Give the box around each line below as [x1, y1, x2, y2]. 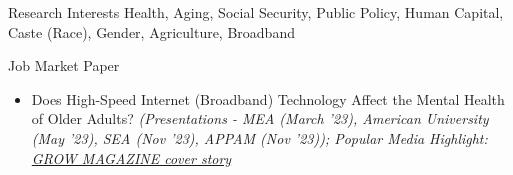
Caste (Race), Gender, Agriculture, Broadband [8, 21, 295, 42]
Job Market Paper [8, 55, 120, 76]
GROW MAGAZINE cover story [31, 147, 232, 168]
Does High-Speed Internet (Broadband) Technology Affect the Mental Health [31, 88, 505, 109]
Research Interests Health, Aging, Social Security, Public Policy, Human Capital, [8, 2, 504, 22]
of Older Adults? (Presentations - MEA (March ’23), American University [31, 108, 489, 129]
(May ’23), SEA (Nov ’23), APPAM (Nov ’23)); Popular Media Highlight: [31, 127, 488, 148]
